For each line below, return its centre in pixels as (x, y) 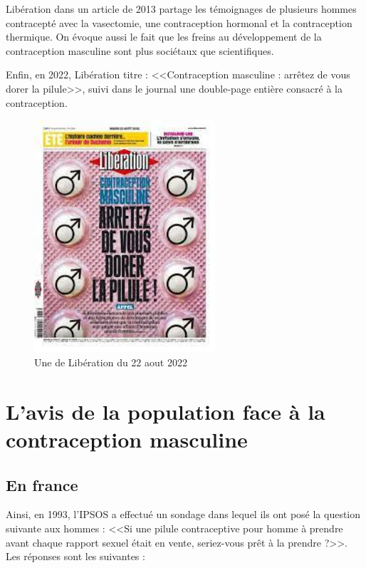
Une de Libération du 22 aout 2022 (111, 362)
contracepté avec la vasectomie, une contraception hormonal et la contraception (179, 22)
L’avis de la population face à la (166, 411)
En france (42, 484)
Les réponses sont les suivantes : (75, 556)
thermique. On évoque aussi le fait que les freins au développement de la (164, 37)
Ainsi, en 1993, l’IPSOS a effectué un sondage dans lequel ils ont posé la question (183, 514)
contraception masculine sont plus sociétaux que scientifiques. (140, 50)
